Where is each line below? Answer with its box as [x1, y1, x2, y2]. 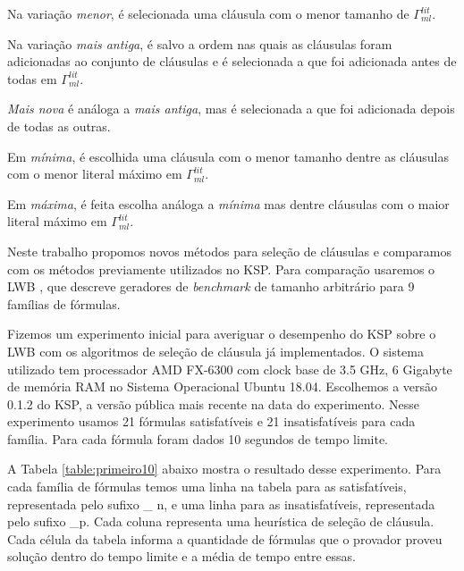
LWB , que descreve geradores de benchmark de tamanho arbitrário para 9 [7, 277, 415, 296]
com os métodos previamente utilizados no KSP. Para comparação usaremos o [7, 259, 435, 278]
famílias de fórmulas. [7, 294, 121, 313]
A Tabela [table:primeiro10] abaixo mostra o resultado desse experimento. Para [7, 459, 442, 478]
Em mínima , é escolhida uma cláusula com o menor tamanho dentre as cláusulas [7, 147, 449, 165]
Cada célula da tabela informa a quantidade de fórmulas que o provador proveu [7, 529, 443, 548]
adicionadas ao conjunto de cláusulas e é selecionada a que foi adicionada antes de [7, 52, 457, 71]
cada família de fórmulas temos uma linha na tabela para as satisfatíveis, [7, 477, 407, 496]
